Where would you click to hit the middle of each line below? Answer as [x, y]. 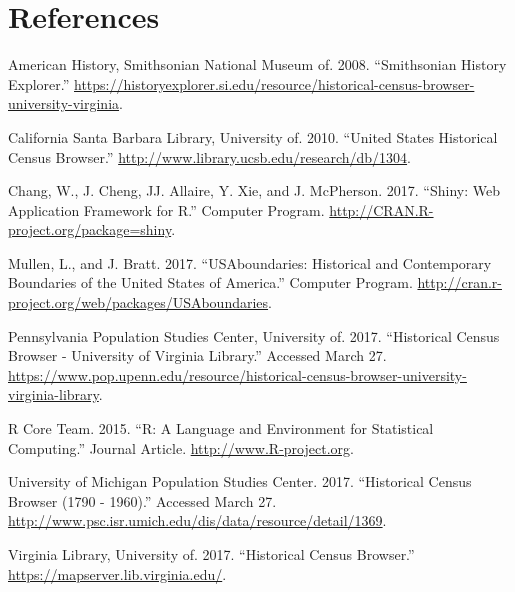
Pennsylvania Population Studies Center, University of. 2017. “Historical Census [254, 335]
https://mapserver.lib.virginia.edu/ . [117, 573]
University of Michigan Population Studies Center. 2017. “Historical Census [240, 481]
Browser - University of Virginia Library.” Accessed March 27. [197, 355]
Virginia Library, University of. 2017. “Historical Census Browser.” [211, 554]
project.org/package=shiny [90, 229]
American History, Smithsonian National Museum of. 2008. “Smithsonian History [257, 64]
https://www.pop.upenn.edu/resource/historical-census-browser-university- [237, 374]
